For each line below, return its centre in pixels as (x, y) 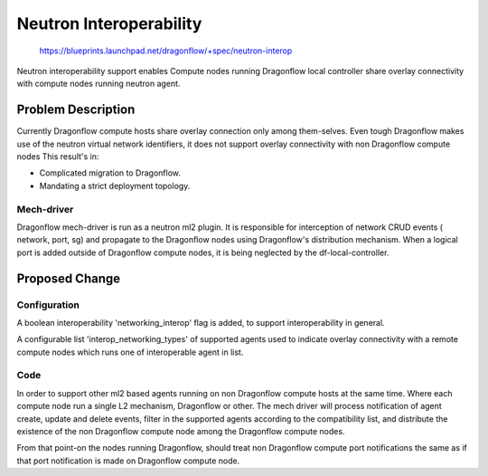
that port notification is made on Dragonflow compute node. (128, 461)
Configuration (48, 305)
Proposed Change (69, 278)
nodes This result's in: (58, 157)
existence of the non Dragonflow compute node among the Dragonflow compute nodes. (181, 431)
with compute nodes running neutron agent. (99, 84)
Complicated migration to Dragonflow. (110, 173)
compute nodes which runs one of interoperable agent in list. (130, 352)
